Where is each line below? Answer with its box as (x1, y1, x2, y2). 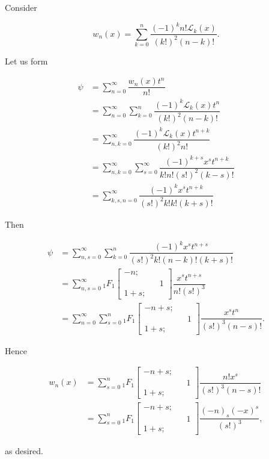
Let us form (5, 54, 48, 67)
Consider (5, 1, 37, 13)
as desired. (5, 444, 43, 457)
